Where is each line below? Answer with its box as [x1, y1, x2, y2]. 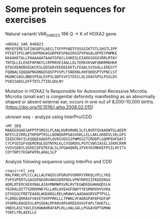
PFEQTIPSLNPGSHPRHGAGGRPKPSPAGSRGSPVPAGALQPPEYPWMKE [5, 51, 117, 56]
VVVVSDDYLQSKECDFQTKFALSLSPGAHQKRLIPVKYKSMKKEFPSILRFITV [5, 145, 126, 150]
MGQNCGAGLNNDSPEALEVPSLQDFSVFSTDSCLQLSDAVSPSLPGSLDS [5, 74, 117, 79]
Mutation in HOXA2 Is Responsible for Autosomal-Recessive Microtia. [5, 88, 148, 94]
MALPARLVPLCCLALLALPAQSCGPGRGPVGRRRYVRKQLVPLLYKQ [5, 173, 111, 178]
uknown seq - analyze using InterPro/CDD [5, 114, 92, 120]
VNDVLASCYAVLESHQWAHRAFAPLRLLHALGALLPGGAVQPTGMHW [5, 205, 111, 210]
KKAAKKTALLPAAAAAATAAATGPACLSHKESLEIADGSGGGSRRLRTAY [5, 56, 117, 61]
